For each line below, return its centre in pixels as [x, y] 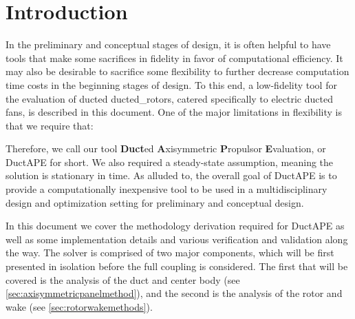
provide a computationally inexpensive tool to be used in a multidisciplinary [166, 189]
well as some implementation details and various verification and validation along [177, 239]
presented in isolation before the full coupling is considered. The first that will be [177, 266]
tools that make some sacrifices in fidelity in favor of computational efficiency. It [174, 58]
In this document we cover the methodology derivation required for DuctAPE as [175, 226]
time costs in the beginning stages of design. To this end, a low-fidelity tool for [171, 84]
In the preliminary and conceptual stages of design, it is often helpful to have [168, 44]
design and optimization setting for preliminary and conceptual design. [155, 202]
